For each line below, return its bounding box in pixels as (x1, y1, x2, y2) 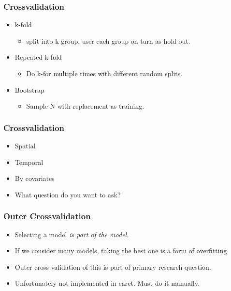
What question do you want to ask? (14, 189, 121, 199)
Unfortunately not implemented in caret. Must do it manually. (14, 278, 200, 288)
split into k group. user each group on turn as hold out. (26, 35, 190, 46)
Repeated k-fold (14, 52, 62, 62)
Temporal (14, 157, 43, 167)
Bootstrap (14, 84, 44, 95)
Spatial (14, 141, 36, 150)
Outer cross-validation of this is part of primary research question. (14, 261, 211, 272)
